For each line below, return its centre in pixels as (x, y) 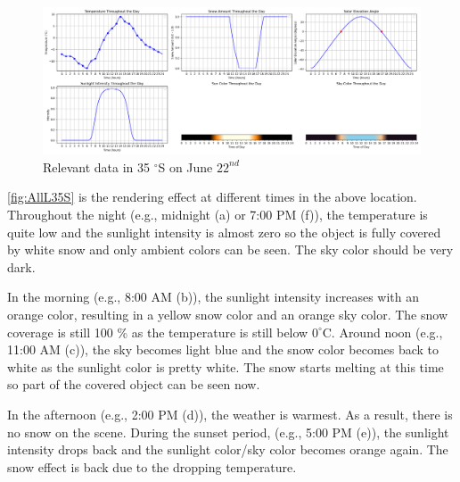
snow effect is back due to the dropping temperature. (152, 466)
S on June (185, 166)
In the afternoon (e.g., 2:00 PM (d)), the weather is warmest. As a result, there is (230, 414)
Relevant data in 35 (96, 166)
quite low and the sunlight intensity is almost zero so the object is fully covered (224, 232)
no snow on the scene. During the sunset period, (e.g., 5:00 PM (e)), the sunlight (228, 432)
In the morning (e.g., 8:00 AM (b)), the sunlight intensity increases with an (214, 297)
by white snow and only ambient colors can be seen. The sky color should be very (230, 249)
